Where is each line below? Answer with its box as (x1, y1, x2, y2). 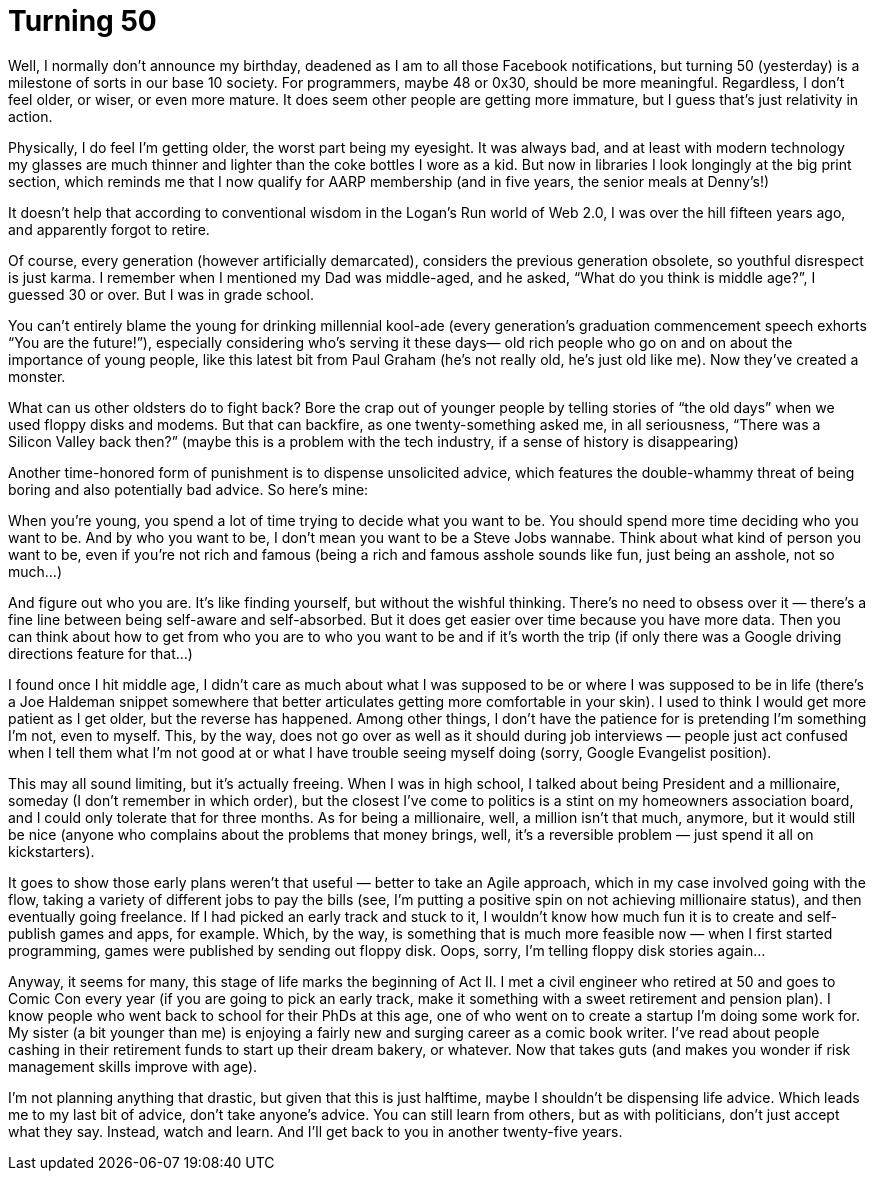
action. (8, 107, 53, 125)
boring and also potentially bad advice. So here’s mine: (8, 480, 369, 498)
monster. (8, 367, 66, 385)
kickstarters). (8, 842, 95, 860)
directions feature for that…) (8, 644, 193, 662)
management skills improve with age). (8, 1057, 258, 1075)
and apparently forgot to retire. (8, 220, 210, 238)
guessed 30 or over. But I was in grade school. (8, 285, 314, 303)
